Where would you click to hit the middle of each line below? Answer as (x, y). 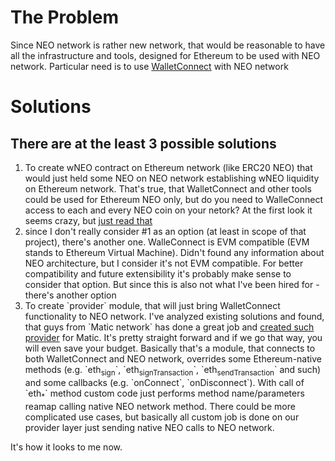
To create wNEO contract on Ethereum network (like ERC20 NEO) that (168, 167)
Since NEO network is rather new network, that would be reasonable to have (168, 45)
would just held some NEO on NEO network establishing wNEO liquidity (172, 178)
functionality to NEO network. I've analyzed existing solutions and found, (174, 316)
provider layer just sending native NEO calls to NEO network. (149, 427)
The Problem (64, 17)
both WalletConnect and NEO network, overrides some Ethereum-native (173, 358)
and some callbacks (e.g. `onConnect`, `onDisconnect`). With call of (164, 382)
